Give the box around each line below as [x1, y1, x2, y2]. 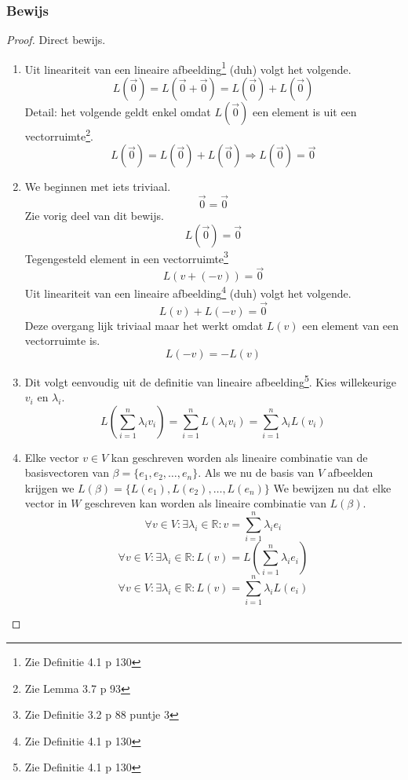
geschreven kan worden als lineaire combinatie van [85, 495, 326, 511]
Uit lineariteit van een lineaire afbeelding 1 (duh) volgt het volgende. [24, 58, 352, 77]
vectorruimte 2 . [24, 126, 94, 144]
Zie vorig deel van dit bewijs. [24, 207, 164, 224]
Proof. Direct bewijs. [6, 31, 106, 48]
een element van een [302, 317, 399, 333]
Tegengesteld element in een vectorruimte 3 [24, 247, 228, 266]
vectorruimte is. [24, 332, 100, 349]
